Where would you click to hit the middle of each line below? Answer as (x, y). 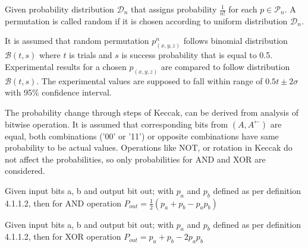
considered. (25, 171)
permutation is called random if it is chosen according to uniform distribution (146, 20)
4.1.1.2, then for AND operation (63, 203)
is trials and (91, 55)
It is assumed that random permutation (77, 41)
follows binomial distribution (235, 41)
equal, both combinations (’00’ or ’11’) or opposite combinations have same (142, 136)
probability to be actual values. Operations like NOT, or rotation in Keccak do (149, 147)
